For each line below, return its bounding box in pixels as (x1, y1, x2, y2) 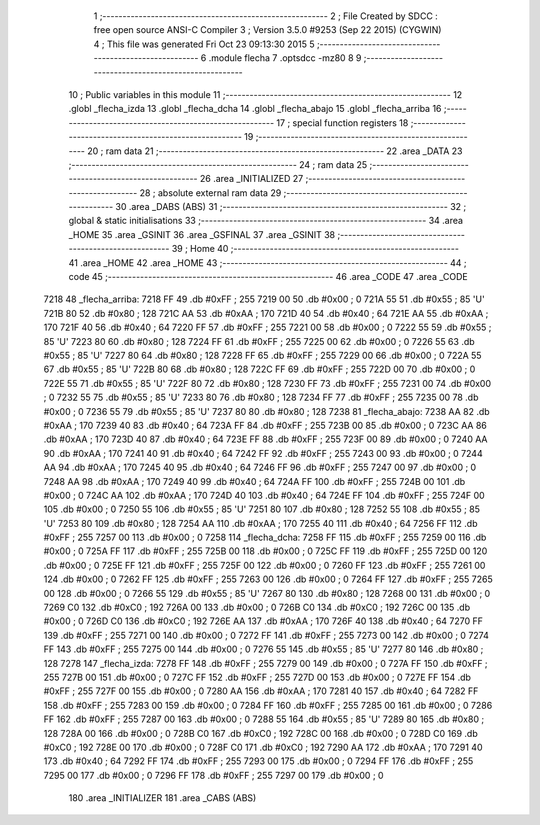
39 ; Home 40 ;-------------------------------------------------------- (171, 243, 460, 255)
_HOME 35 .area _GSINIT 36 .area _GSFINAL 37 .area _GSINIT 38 (68, 228, 335, 240)
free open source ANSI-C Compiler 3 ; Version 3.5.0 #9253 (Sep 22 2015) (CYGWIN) (93, 24, 442, 36)
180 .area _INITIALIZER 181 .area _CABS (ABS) (68, 792, 257, 804)
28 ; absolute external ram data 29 (139, 186, 282, 199)
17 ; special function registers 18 (276, 116, 409, 129)
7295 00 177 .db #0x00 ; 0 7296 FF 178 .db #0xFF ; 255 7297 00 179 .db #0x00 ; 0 (43, 769, 384, 781)
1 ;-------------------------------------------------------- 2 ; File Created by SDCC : (93, 10, 439, 22)
